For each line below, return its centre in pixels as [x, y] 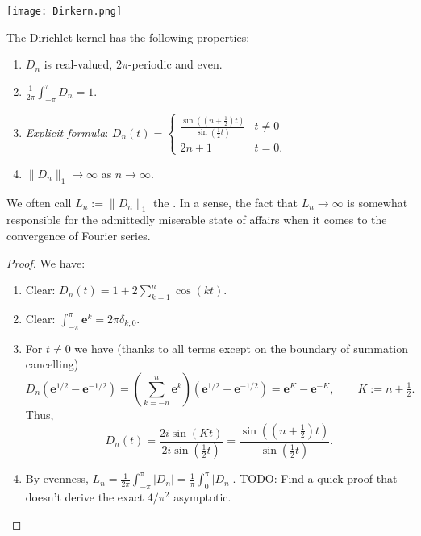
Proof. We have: [46, 262]
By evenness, [57, 478]
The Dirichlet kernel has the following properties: [128, 37]
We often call [39, 202]
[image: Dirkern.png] [65, 11]
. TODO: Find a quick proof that [315, 478]
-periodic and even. [175, 64]
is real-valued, [78, 64]
